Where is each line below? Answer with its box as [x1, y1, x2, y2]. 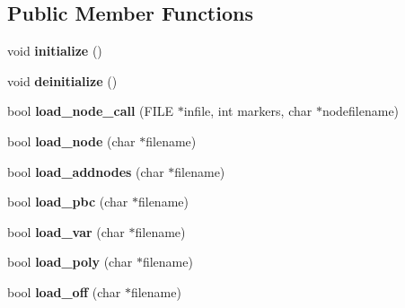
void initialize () [7, 41, 102, 60]
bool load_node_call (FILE [7, 101, 174, 120]
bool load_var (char [7, 222, 125, 241]
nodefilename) [321, 101, 400, 120]
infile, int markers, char [183, 101, 313, 120]
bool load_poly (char [7, 252, 133, 271]
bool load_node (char [7, 131, 136, 150]
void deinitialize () [7, 71, 118, 90]
